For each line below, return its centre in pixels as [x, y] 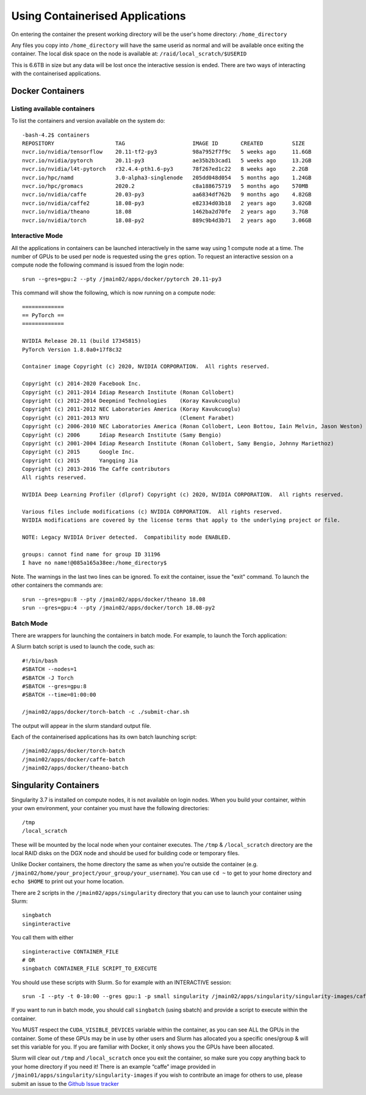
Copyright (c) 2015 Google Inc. [79, 452]
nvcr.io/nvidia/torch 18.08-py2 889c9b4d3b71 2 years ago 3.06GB [167, 220]
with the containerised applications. [56, 74]
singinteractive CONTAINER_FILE [70, 951]
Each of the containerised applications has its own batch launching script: [104, 737]
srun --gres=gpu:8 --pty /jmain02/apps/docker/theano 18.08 [114, 599]
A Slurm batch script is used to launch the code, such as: [83, 647]
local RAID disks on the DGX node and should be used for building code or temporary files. [125, 853]
